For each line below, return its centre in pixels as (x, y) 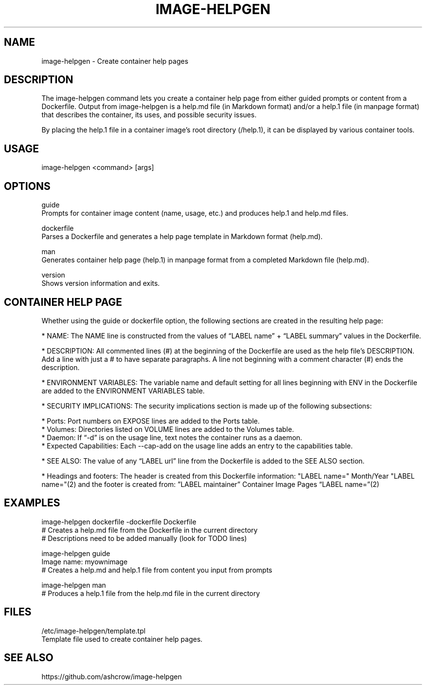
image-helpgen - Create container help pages (115, 61)
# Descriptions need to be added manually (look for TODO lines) (144, 538)
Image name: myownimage (85, 561)
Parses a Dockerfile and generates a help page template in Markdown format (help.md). (182, 237)
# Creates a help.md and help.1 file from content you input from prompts (157, 570)
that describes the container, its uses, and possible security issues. (149, 115)
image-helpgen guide (76, 553)
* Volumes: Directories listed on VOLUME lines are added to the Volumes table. (168, 429)
